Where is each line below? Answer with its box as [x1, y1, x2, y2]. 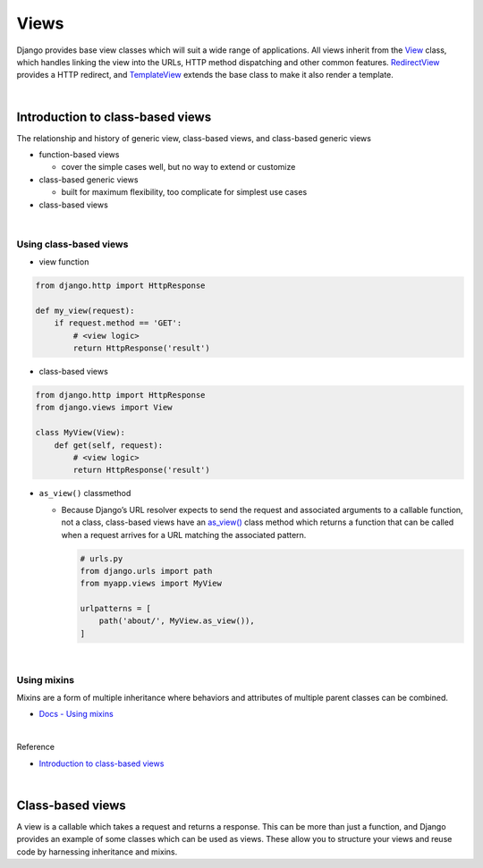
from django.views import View [35, 402, 174, 413]
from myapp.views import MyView [80, 578, 223, 589]
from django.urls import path [80, 566, 213, 576]
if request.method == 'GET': [54, 318, 182, 328]
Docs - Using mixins [38, 709, 114, 720]
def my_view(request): [35, 305, 135, 316]
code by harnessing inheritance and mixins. [16, 846, 178, 857]
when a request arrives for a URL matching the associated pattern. [61, 529, 307, 540]
